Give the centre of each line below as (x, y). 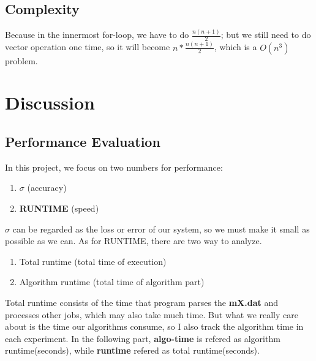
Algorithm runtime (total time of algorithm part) (112, 282)
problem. (21, 60)
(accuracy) (47, 188)
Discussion (50, 102)
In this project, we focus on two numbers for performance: (114, 167)
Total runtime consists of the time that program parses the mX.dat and (141, 302)
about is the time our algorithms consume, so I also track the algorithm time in (154, 326)
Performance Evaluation (83, 142)
